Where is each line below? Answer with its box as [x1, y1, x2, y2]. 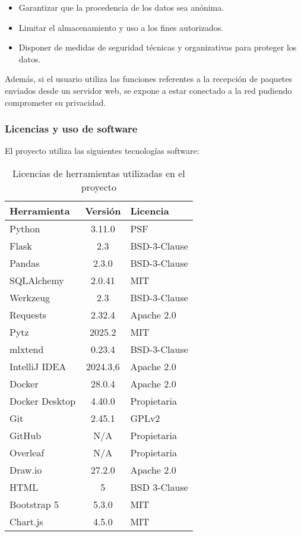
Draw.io [9, 462, 42, 477]
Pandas [9, 256, 40, 270]
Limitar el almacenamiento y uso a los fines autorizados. [18, 21, 224, 33]
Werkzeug [9, 290, 50, 304]
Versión [85, 203, 121, 217]
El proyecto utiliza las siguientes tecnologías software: [5, 144, 199, 157]
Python [9, 221, 40, 235]
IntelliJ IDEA [9, 359, 66, 373]
